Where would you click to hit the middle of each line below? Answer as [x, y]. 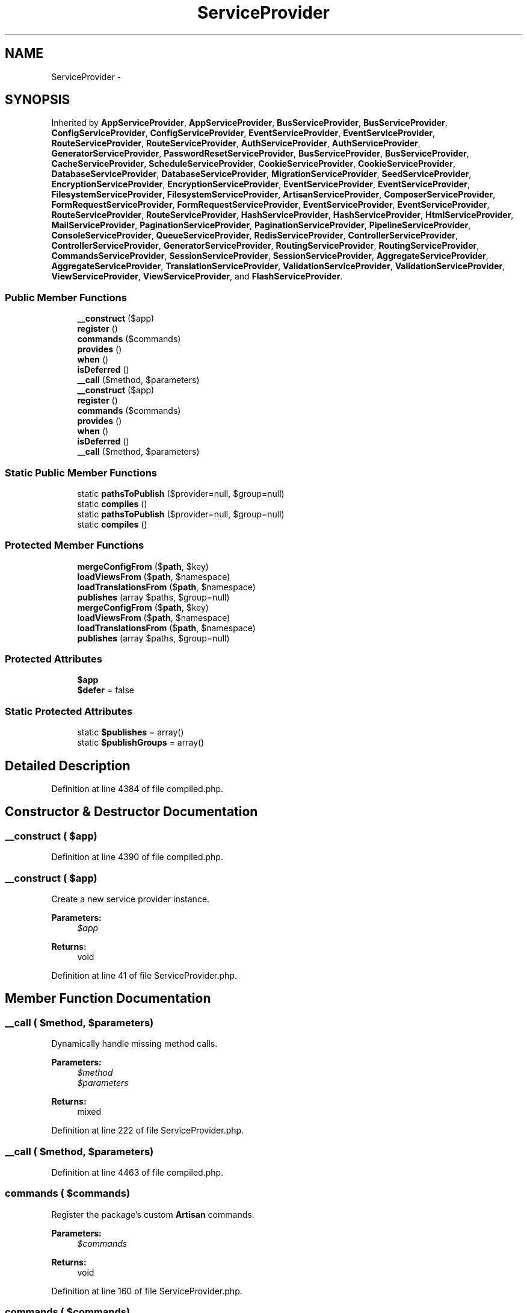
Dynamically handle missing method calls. [134, 1044]
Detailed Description [68, 766]
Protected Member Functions [75, 545]
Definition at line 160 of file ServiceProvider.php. [147, 1291]
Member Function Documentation [108, 999]
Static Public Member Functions [81, 472]
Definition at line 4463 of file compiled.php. [137, 1172]
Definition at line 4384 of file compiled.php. [137, 789]
